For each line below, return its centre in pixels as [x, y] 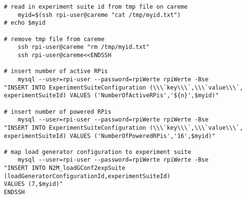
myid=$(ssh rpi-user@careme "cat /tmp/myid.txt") [99, 15]
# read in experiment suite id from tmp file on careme [96, 7]
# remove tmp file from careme [54, 39]
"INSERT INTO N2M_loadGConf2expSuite [65, 168]
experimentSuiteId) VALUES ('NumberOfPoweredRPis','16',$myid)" [110, 136]
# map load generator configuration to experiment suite [98, 152]
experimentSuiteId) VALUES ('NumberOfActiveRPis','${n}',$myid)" [111, 96]
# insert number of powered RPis [58, 112]
